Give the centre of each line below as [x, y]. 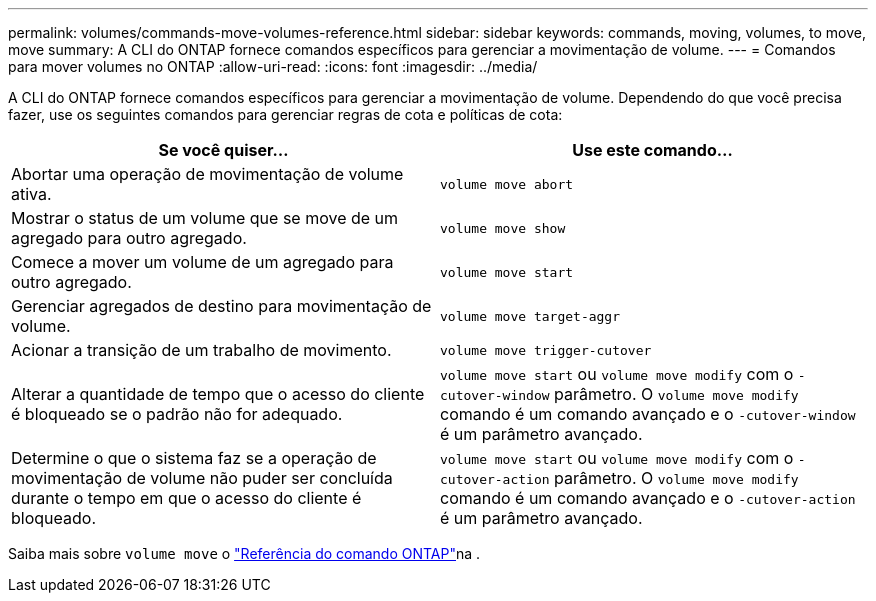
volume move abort [507, 184]
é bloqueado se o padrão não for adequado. [177, 414]
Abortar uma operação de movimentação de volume [207, 174]
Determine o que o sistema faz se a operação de [194, 458]
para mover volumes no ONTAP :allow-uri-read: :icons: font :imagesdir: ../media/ [273, 66]
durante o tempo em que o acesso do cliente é [186, 498]
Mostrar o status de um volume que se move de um [205, 218]
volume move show [503, 228]
